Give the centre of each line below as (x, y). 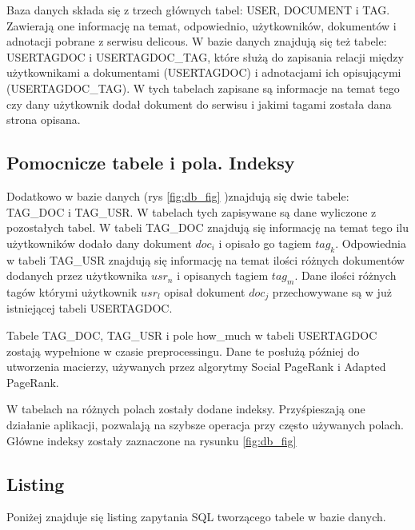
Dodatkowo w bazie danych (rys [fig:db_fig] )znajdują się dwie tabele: (178, 195)
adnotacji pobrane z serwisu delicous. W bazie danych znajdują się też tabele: (197, 41)
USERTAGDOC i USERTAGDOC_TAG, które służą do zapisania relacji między (205, 56)
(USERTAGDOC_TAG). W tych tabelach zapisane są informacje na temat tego (203, 88)
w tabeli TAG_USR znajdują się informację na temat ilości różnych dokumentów (206, 259)
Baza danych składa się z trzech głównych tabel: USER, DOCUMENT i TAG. (198, 10)
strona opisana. (44, 120)
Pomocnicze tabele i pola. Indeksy (151, 163)
